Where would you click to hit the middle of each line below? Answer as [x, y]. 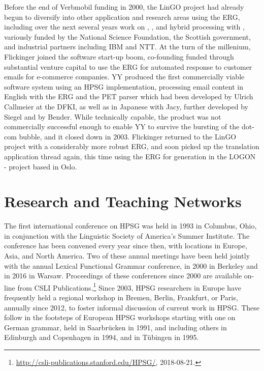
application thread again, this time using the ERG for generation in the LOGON [130, 156]
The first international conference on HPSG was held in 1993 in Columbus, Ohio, [130, 226]
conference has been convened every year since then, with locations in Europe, [126, 246]
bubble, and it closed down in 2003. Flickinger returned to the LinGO [128, 136]
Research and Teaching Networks [123, 201]
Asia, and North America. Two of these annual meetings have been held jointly [127, 255]
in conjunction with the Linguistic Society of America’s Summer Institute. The [127, 235]
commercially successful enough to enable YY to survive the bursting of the [122, 126]
